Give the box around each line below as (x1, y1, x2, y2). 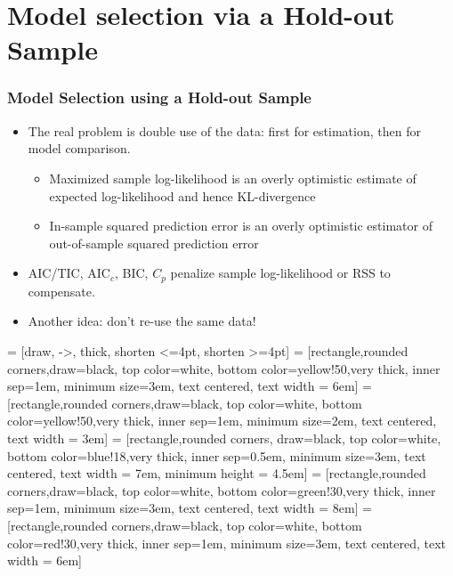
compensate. (28, 281, 95, 300)
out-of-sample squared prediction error (49, 233, 259, 252)
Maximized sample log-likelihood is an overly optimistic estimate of (49, 168, 417, 187)
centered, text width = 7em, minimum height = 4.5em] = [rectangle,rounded (7, 464, 426, 483)
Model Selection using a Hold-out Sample (7, 86, 311, 109)
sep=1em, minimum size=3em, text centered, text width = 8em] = (7, 499, 373, 517)
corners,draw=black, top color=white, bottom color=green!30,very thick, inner (7, 481, 436, 499)
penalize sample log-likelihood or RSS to (170, 264, 391, 282)
